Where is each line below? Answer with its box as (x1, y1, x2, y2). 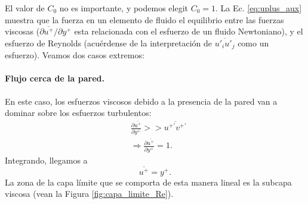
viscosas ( (5, 25, 40, 37)
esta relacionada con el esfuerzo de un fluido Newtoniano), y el (74, 25, 303, 37)
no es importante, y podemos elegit (59, 2, 189, 14)
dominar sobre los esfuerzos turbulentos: (5, 106, 152, 119)
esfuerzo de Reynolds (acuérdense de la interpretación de (5, 36, 212, 49)
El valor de (5, 2, 45, 14)
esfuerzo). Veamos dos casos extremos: (5, 49, 144, 61)
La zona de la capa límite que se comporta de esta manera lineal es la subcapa (5, 175, 292, 188)
